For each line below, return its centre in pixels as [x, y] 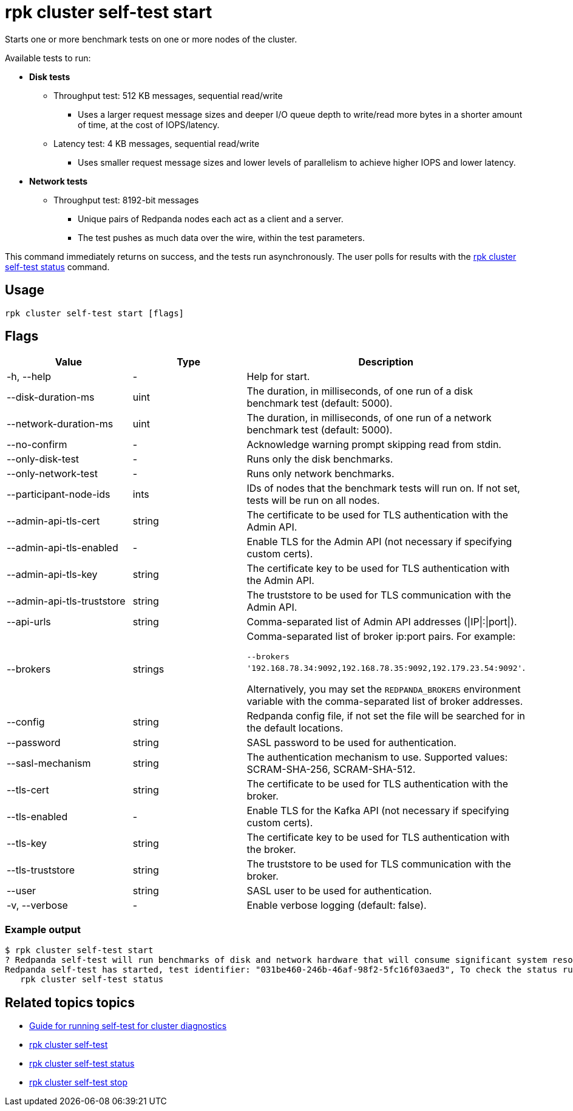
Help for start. [278, 377]
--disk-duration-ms [51, 397]
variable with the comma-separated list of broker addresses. [385, 702]
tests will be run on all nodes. [313, 501]
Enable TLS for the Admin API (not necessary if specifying [379, 542]
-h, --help [29, 377]
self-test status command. [57, 267]
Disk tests [50, 76]
